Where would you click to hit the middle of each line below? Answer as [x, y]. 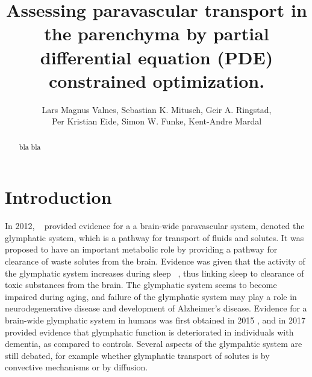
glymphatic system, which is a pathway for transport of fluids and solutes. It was [154, 237]
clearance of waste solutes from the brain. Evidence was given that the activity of [155, 261]
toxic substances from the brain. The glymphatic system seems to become [141, 285]
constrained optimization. [157, 80]
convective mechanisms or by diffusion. [76, 367]
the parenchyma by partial [157, 33]
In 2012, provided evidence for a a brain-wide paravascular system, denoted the [155, 226]
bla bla [30, 146]
